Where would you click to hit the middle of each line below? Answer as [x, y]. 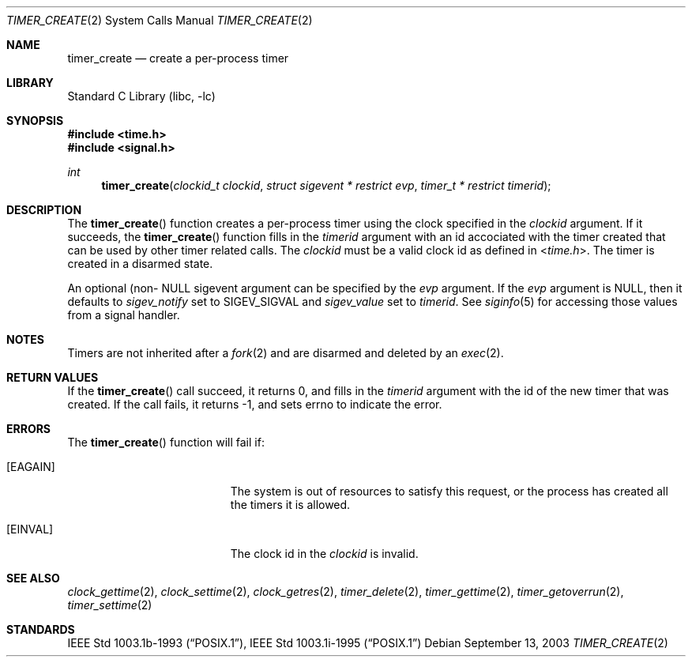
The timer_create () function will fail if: [166, 442]
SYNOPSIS [35, 121]
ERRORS [29, 429]
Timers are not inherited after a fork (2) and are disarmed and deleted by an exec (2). [286, 353]
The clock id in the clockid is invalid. [324, 554]
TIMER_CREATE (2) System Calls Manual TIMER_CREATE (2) [160, 20]
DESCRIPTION [44, 210]
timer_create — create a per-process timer [178, 58]
